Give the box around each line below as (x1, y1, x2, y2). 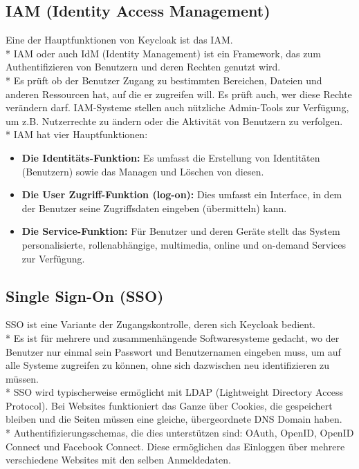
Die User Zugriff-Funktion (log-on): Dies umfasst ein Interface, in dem (21, 187, 342, 202)
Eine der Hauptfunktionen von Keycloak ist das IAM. (6, 32, 233, 47)
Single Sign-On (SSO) (6, 285, 164, 306)
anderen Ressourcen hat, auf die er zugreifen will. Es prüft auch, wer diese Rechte (6, 86, 352, 101)
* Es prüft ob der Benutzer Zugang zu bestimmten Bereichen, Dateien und (6, 73, 322, 87)
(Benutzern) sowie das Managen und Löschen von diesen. (21, 164, 264, 178)
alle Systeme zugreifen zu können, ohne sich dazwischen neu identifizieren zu (6, 358, 330, 372)
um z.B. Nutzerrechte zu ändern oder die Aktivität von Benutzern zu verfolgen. (6, 113, 343, 128)
